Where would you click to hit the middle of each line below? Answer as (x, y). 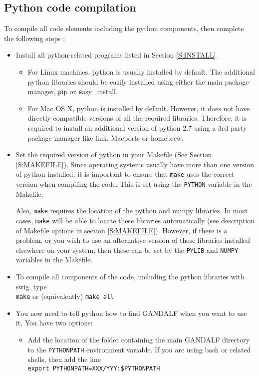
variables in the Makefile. (54, 260)
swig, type (31, 286)
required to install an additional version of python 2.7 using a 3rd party (137, 128)
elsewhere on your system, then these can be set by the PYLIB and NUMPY (127, 250)
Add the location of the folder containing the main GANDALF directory (139, 340)
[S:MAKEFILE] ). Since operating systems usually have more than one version (135, 164)
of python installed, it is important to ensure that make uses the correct (125, 174)
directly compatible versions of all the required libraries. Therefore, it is (137, 118)
